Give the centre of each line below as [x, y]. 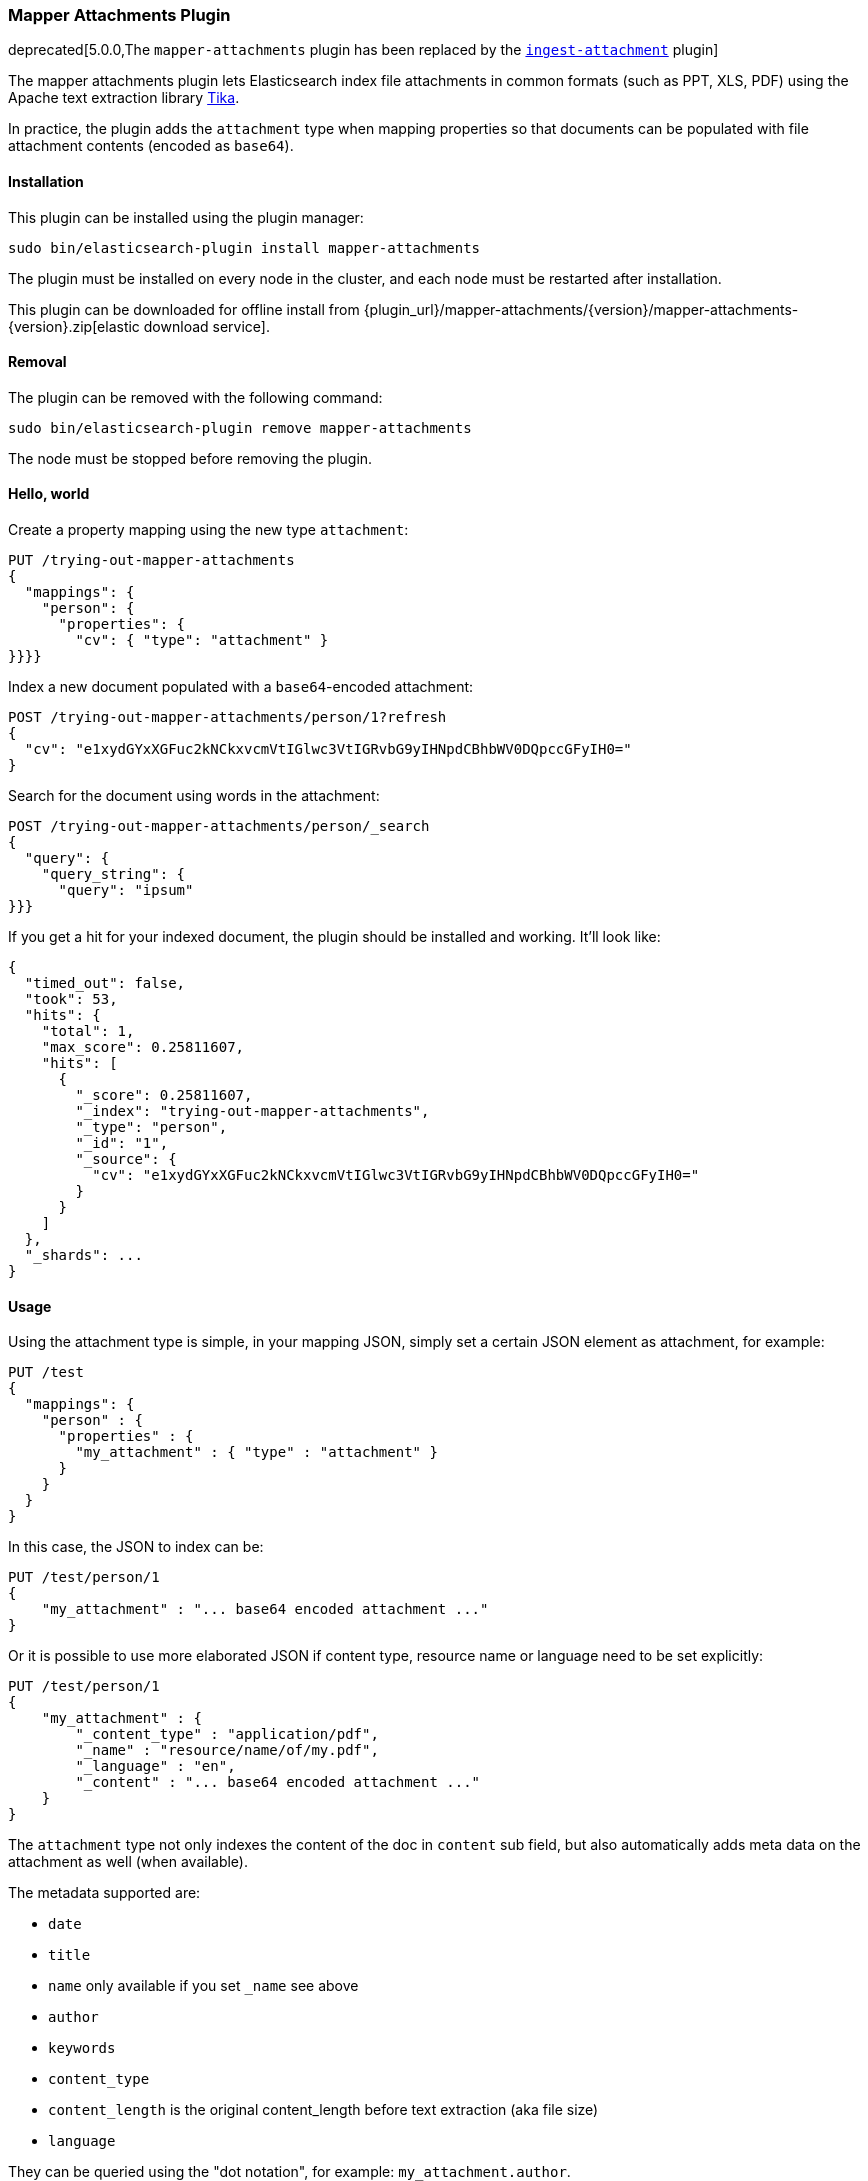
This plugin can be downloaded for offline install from [184, 309]
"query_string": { [113, 874]
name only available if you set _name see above [203, 1986]
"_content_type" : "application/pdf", [227, 1734]
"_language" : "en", [155, 1766]
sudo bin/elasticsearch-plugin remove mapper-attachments [240, 427]
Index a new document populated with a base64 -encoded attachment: [241, 687]
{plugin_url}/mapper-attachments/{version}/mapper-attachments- [581, 309]
